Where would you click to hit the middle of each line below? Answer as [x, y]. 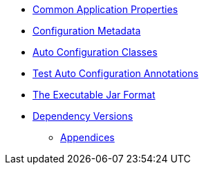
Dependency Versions [83, 116]
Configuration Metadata [87, 31]
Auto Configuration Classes [95, 52]
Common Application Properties [105, 9]
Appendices [87, 137]
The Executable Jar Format [94, 95]
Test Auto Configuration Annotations [115, 73]
